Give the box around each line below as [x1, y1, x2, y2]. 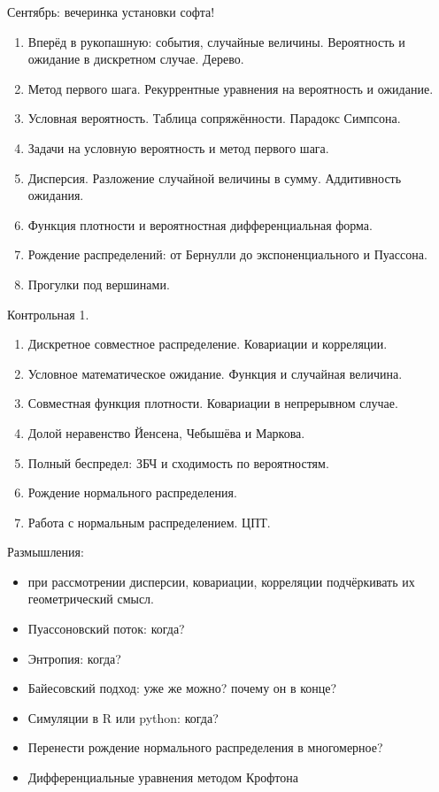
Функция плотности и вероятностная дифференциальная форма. [27, 215, 373, 234]
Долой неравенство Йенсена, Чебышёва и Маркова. [27, 423, 305, 442]
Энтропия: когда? [27, 649, 121, 667]
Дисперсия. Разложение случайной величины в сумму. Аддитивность [27, 168, 402, 187]
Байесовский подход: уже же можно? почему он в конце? [27, 679, 337, 697]
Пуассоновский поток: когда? [27, 619, 185, 638]
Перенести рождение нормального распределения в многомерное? [27, 738, 383, 757]
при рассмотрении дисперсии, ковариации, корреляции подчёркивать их [27, 572, 415, 590]
